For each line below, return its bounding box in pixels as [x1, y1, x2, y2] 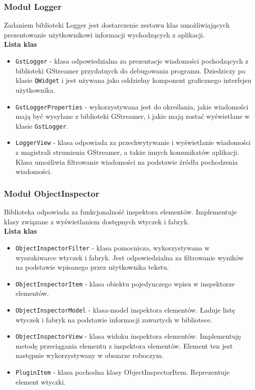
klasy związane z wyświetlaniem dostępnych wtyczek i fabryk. [4, 216, 190, 226]
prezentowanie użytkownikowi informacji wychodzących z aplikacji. [4, 29, 205, 39]
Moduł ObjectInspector [4, 187, 99, 199]
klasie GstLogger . [15, 120, 68, 131]
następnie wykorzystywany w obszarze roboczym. [15, 350, 164, 360]
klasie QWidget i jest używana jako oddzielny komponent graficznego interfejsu [15, 75, 252, 85]
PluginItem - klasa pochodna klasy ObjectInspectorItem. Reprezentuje [15, 367, 230, 377]
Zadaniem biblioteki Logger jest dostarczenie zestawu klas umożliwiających [4, 20, 230, 30]
